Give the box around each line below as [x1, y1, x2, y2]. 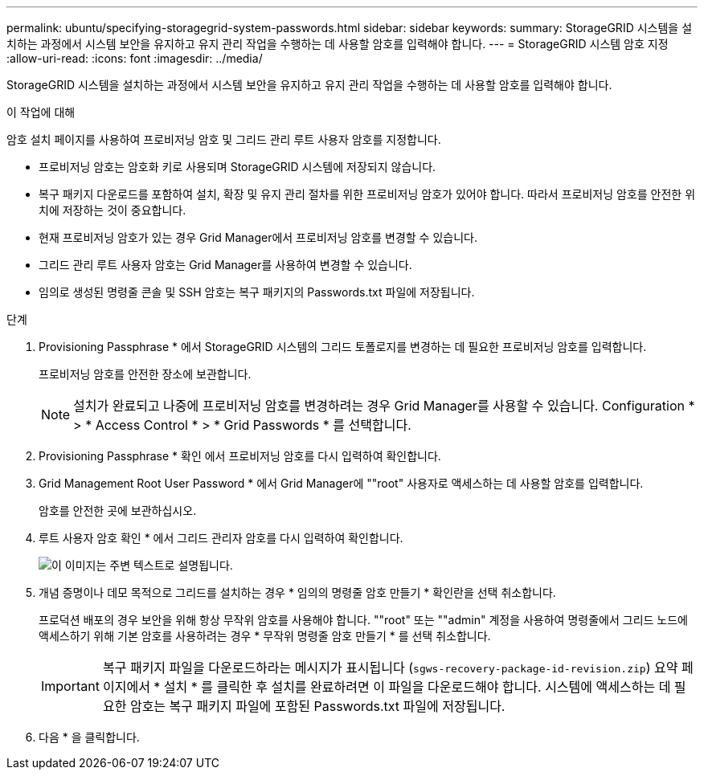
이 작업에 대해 [6, 105, 76, 119]
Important [41, 678, 100, 694]
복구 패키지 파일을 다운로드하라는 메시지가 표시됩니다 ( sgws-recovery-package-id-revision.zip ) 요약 [102, 660, 678, 676]
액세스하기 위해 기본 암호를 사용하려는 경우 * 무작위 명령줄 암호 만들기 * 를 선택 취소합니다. [39, 629, 491, 643]
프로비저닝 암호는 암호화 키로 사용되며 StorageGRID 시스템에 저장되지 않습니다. [39, 160, 436, 174]
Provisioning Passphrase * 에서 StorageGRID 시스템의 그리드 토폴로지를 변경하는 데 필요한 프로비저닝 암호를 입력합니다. [39, 340, 647, 353]
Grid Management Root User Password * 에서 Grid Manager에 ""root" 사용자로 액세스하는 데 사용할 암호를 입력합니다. [39, 476, 644, 490]
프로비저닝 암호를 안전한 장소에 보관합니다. [39, 367, 252, 381]
